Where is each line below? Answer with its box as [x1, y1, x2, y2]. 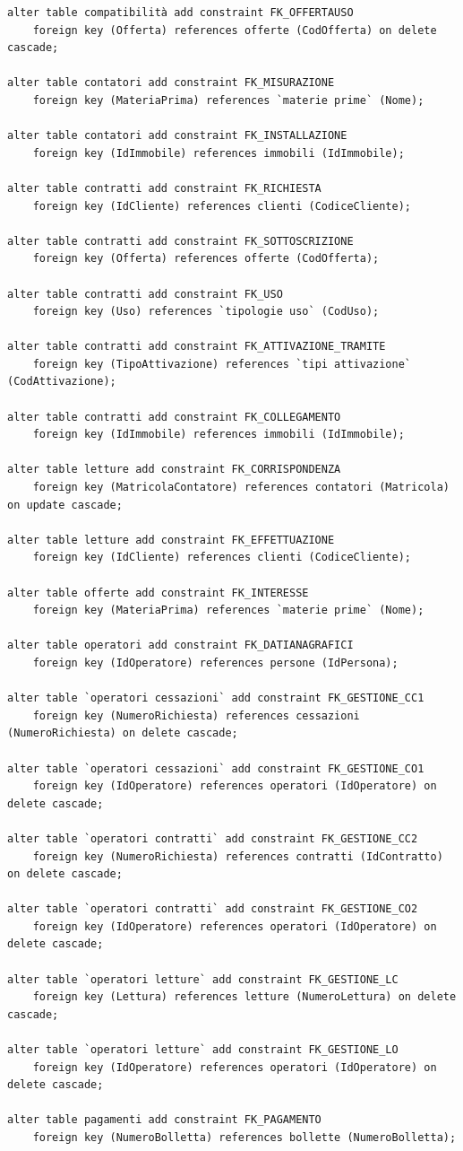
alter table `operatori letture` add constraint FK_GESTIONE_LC [7, 972, 399, 986]
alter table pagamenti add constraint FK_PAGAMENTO [7, 1113, 322, 1127]
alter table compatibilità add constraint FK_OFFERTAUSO [7, 6, 354, 19]
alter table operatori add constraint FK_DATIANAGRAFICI [7, 639, 354, 652]
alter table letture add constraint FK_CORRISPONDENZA [7, 463, 341, 476]
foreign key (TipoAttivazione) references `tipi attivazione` [32, 357, 412, 371]
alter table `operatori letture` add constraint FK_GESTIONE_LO [7, 1043, 399, 1057]
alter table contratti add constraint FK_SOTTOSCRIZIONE [7, 234, 354, 248]
